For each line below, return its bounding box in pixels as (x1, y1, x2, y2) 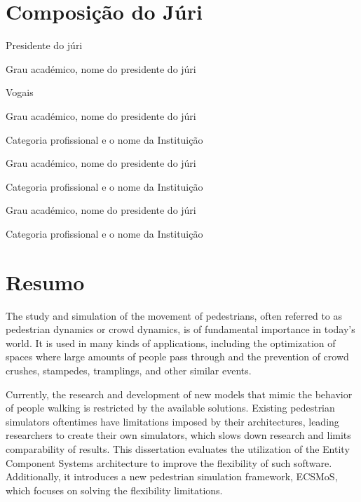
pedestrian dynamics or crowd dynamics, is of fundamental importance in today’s (6, 322, 355, 337)
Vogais (6, 85, 34, 100)
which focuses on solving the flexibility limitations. (6, 482, 223, 497)
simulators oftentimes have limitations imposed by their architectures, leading (6, 414, 339, 428)
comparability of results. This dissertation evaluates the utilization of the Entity (6, 441, 350, 456)
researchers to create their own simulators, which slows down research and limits (6, 428, 351, 442)
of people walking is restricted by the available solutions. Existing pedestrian (6, 400, 335, 415)
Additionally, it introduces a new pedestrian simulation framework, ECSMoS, (6, 469, 338, 484)
